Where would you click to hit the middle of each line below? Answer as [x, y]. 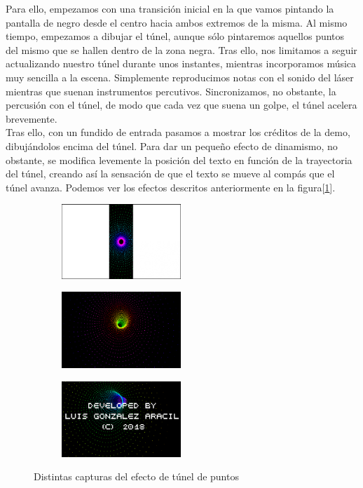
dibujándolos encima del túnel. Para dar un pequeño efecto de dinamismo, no [172, 145]
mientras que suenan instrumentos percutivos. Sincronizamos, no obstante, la [171, 91]
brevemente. [32, 118]
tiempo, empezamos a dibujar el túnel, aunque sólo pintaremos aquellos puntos [175, 36]
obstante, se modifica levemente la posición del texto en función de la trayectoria [179, 160]
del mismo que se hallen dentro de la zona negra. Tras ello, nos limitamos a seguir [181, 49]
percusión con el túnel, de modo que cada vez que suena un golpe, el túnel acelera [181, 105]
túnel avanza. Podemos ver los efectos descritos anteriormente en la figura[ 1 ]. [171, 187]
